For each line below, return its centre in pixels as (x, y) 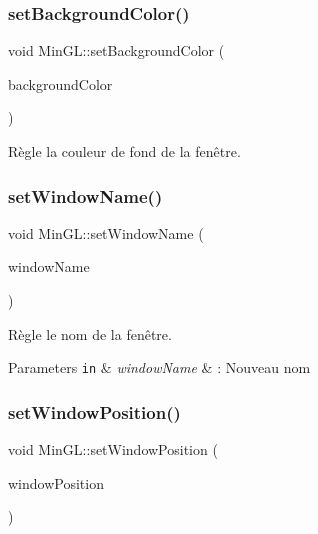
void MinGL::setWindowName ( (106, 232)
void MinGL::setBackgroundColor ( (116, 50)
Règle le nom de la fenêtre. (90, 333)
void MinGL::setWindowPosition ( (113, 449)
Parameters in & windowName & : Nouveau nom (159, 367)
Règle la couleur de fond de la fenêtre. (124, 151)
